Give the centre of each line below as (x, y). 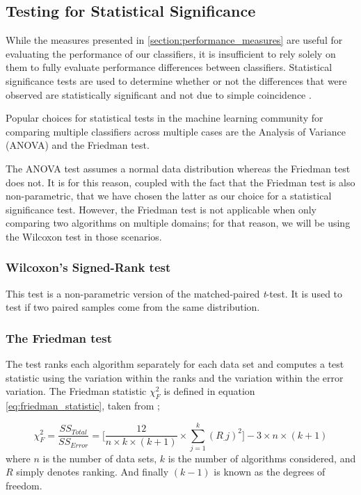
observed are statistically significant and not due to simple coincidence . (159, 94)
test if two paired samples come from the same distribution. (133, 307)
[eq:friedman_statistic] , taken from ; (83, 406)
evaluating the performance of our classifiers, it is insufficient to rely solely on (171, 53)
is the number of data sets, (100, 458)
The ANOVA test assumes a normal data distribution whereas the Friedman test (178, 168)
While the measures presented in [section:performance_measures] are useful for (174, 40)
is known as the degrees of (270, 472)
